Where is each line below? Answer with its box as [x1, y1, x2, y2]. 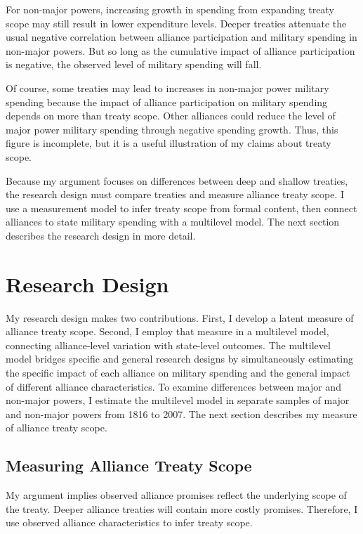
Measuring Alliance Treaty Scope [6, 455, 252, 476]
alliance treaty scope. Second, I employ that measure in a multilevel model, [6, 324, 329, 339]
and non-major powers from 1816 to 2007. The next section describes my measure [6, 406, 357, 421]
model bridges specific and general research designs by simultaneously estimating [6, 351, 354, 366]
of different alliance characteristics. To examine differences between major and [6, 379, 341, 393]
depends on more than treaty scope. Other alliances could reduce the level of [6, 108, 336, 123]
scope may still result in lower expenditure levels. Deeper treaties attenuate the [6, 15, 347, 30]
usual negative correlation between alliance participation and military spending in [6, 30, 357, 44]
